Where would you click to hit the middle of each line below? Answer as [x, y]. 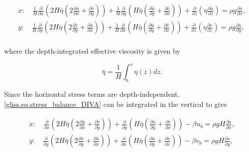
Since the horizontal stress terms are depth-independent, [92, 93]
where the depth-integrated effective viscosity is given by [92, 51]
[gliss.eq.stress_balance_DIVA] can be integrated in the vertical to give [116, 104]
